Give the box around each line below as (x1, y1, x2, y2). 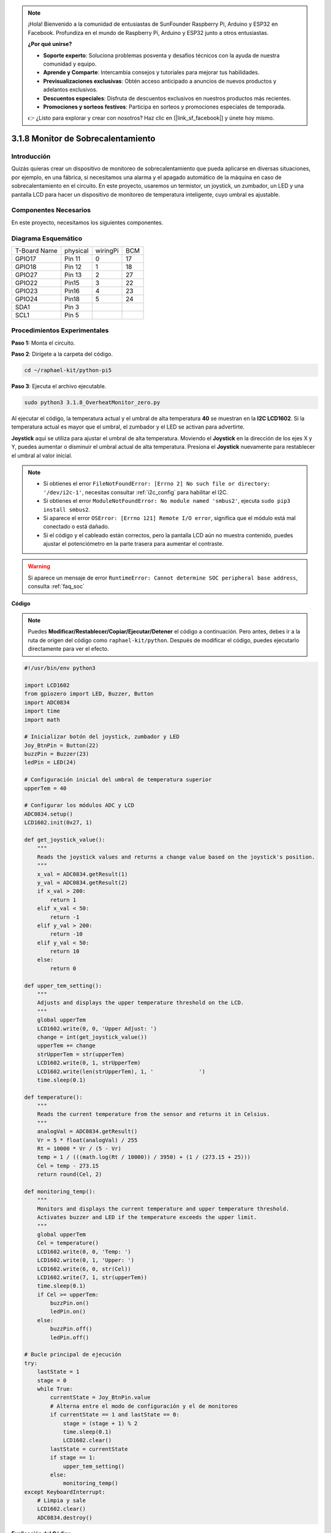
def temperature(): (24, 1093, 83, 1101)
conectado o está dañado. (43, 523, 110, 530)
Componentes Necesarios (11, 206, 91, 215)
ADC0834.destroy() (37, 1514, 93, 1521)
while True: (37, 1385, 74, 1392)
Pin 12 (64, 262, 82, 271)
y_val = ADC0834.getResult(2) (37, 879, 128, 886)
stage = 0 (37, 1377, 67, 1384)
